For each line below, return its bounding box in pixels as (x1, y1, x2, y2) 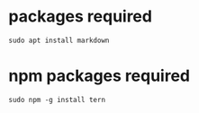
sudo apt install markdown (8, 36, 110, 45)
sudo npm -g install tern (8, 95, 105, 104)
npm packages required (8, 65, 191, 86)
